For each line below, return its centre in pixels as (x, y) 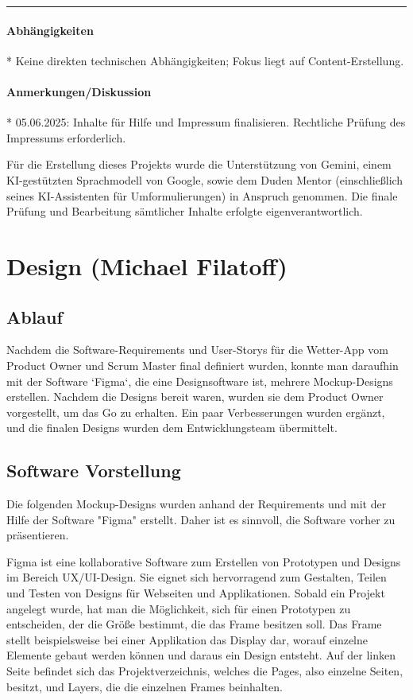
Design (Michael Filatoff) (147, 265)
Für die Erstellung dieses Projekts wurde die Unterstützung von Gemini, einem (199, 164)
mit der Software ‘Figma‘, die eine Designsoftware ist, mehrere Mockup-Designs (200, 381)
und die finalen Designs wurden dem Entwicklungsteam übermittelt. (172, 428)
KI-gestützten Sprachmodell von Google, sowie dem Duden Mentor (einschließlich (205, 179)
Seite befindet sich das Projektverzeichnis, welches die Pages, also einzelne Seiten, (205, 671)
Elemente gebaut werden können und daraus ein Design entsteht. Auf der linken (201, 655)
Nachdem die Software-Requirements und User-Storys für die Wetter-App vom (197, 350)
